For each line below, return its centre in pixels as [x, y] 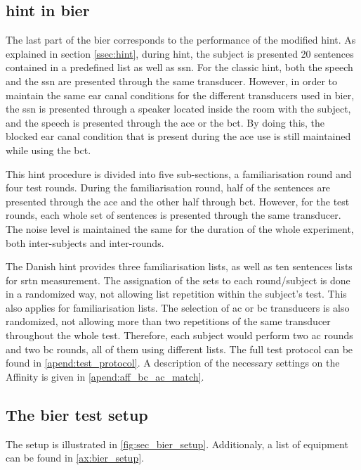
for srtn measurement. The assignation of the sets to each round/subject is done [178, 280]
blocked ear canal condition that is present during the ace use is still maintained [178, 136]
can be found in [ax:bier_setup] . [75, 458]
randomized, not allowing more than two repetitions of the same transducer [168, 321]
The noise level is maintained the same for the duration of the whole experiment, [180, 228]
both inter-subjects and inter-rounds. [85, 242]
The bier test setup [77, 414]
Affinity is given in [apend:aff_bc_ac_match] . [105, 376]
